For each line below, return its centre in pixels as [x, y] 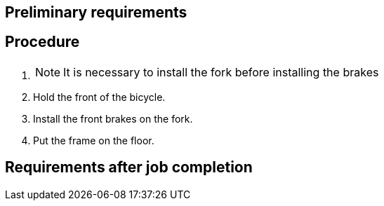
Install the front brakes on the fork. [113, 118]
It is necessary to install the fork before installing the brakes [221, 72]
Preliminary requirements [96, 12]
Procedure [42, 42]
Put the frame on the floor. [94, 140]
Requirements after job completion [129, 167]
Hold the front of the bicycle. [99, 97]
